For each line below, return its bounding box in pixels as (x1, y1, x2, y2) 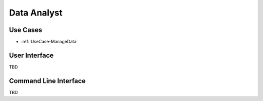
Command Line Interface (9, 77, 86, 85)
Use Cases (9, 26, 42, 34)
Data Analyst (9, 7, 63, 18)
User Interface (9, 51, 54, 59)
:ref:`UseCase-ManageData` (21, 39, 78, 45)
